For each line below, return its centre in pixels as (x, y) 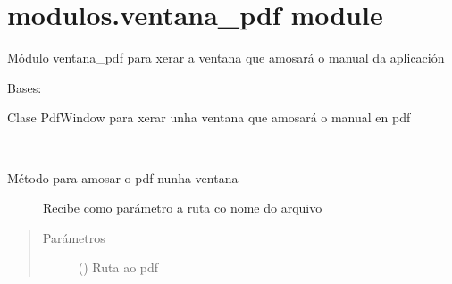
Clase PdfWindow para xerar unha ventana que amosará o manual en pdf (209, 117)
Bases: (25, 87)
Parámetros (74, 237)
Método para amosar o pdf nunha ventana (123, 177)
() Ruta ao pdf (118, 267)
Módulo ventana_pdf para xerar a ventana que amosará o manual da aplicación (226, 58)
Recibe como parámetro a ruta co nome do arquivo (183, 208)
